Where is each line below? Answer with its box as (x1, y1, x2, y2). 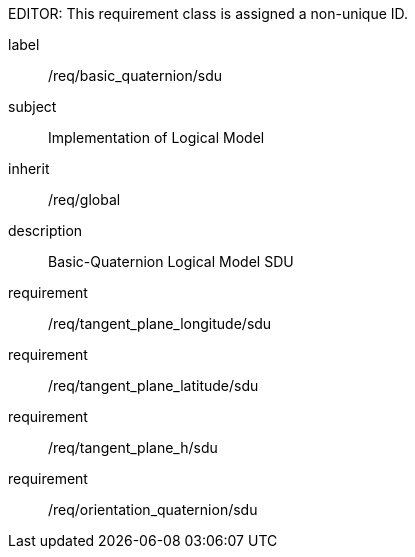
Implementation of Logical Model (48, 129, 265, 146)
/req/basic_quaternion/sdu (48, 67, 223, 84)
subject (8, 98, 57, 115)
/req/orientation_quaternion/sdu (48, 501, 258, 518)
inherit (8, 160, 50, 177)
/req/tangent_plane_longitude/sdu (48, 315, 272, 332)
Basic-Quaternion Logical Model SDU (48, 253, 294, 270)
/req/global (48, 191, 121, 208)
